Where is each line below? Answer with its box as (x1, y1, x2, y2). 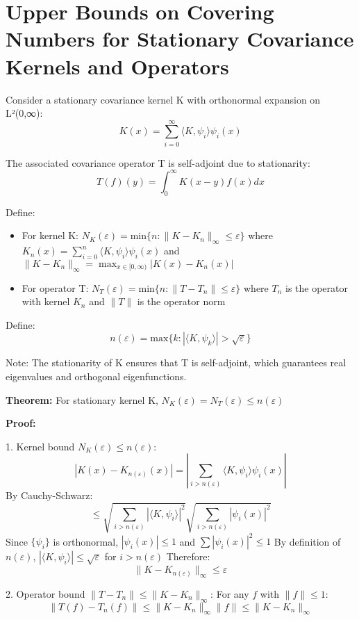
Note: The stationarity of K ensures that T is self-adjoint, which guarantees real (6, 355, 347, 370)
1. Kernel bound (6, 439, 75, 453)
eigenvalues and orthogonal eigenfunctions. (6, 369, 187, 384)
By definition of (274, 534, 341, 548)
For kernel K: (22, 228, 78, 243)
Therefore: (166, 549, 210, 564)
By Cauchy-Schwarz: (6, 488, 93, 503)
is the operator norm (137, 294, 226, 309)
